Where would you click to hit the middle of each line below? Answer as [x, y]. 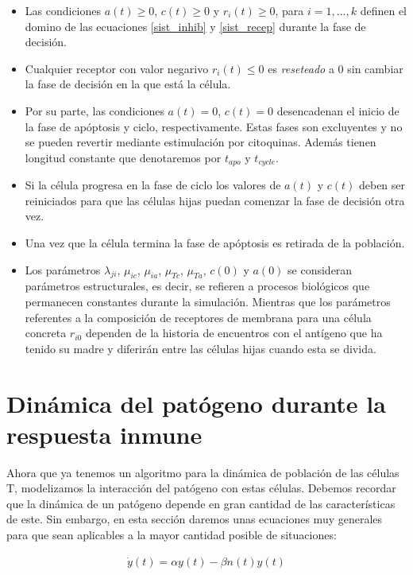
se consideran [320, 269]
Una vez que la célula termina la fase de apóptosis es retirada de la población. [215, 242]
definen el [383, 10]
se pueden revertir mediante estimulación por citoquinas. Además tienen [201, 142]
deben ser [382, 185]
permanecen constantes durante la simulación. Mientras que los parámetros [208, 301]
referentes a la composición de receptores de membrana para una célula [198, 317]
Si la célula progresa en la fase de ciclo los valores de [153, 185]
